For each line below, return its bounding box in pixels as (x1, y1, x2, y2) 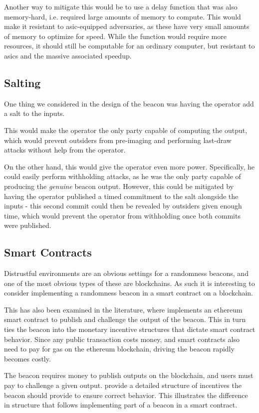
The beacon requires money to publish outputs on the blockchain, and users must (4, 370, 254, 380)
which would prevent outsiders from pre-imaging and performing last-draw (4, 134, 232, 145)
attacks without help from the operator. (4, 144, 126, 155)
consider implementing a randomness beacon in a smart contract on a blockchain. (4, 287, 253, 298)
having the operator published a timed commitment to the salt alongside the (4, 190, 239, 201)
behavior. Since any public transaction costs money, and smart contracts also (4, 333, 240, 344)
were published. (4, 220, 51, 230)
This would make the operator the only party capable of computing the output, (4, 124, 248, 135)
